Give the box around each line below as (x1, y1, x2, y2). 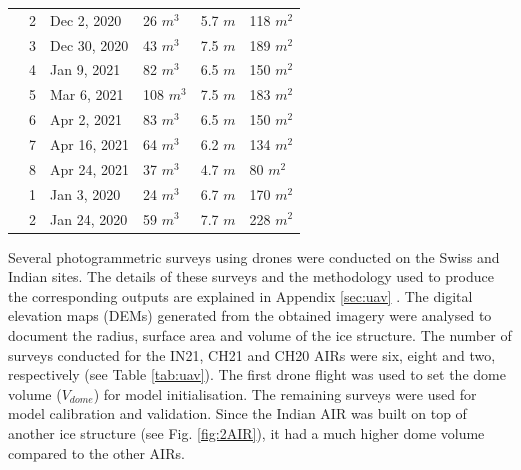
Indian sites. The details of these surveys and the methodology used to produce (8, 266, 494, 287)
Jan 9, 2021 (50, 59, 121, 80)
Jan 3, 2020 (50, 183, 121, 204)
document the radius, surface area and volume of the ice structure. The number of (8, 324, 512, 345)
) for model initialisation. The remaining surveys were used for (93, 383, 477, 404)
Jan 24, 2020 (50, 208, 128, 229)
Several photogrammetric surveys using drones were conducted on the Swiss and (8, 246, 500, 267)
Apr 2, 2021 (50, 109, 122, 130)
